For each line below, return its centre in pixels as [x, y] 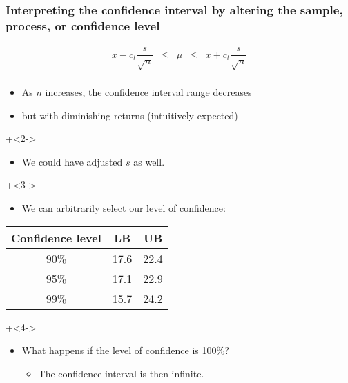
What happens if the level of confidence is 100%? [125, 350]
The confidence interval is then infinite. [121, 373]
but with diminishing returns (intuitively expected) [130, 115]
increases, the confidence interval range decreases [148, 92]
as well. [149, 161]
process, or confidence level [83, 25]
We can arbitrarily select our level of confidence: [124, 208]
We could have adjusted [72, 161]
